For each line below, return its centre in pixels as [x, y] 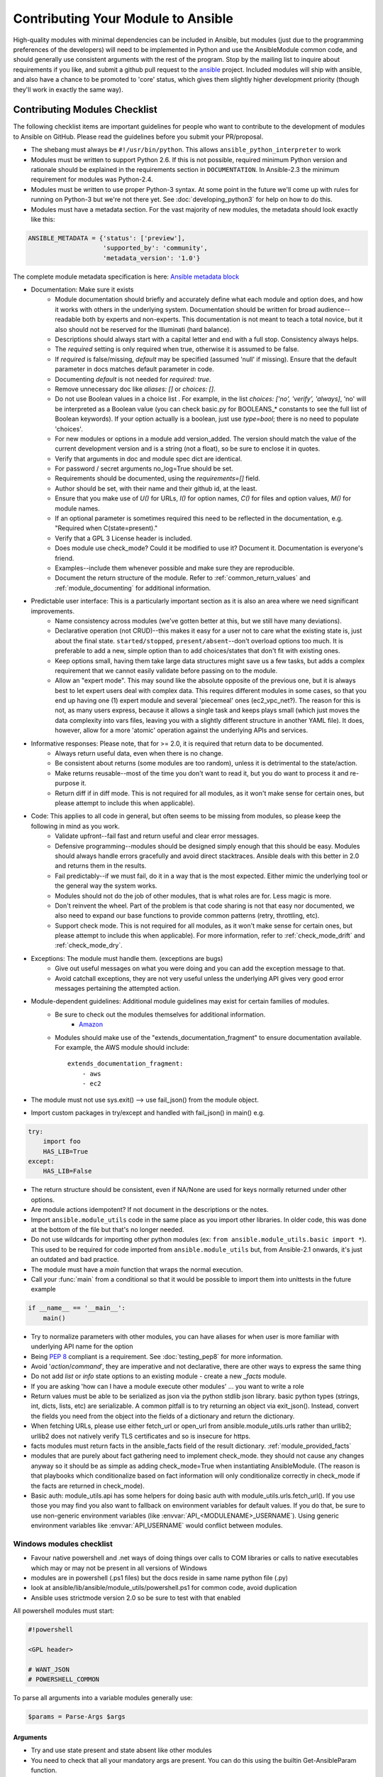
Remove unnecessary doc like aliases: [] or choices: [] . [135, 389]
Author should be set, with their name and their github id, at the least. [156, 488]
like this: [43, 219]
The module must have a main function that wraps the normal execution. [137, 1269]
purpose [67, 783]
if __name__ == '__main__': [77, 1308]
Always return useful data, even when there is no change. [139, 753]
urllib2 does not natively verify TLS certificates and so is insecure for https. [141, 1436]
